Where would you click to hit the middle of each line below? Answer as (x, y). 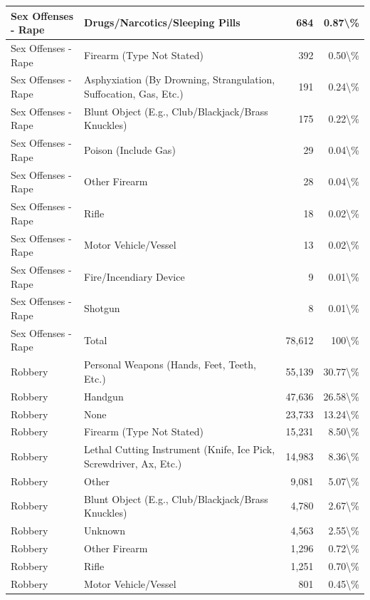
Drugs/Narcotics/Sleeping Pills (162, 22)
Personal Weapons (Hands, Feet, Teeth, (170, 364)
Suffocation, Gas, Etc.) (134, 93)
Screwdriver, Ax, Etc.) (133, 463)
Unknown (105, 530)
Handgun (104, 396)
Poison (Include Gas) (130, 150)
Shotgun (102, 308)
